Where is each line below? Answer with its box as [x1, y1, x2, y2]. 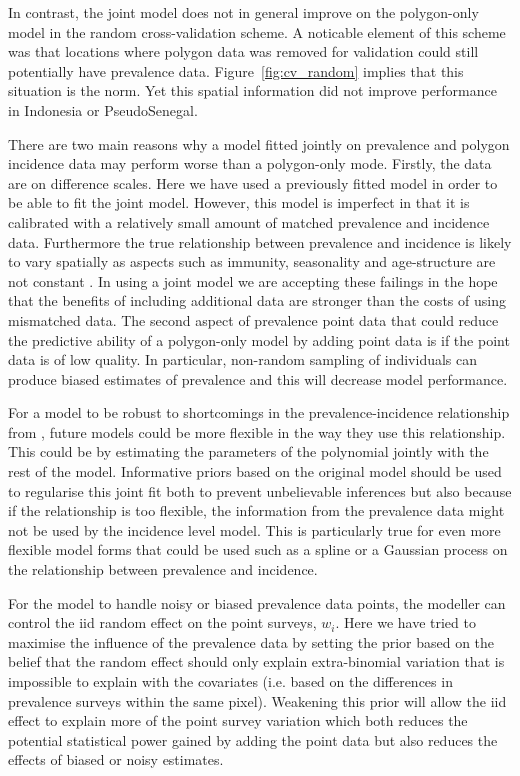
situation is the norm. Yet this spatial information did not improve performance [8, 80, 497, 101]
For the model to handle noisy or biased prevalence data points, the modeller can [8, 592, 506, 613]
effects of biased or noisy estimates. [8, 749, 224, 770]
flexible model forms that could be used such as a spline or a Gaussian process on [8, 539, 508, 560]
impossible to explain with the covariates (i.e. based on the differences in [8, 671, 453, 691]
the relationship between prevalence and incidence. [8, 559, 318, 580]
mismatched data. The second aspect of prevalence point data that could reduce [8, 309, 499, 330]
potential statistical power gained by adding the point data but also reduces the [8, 729, 498, 750]
